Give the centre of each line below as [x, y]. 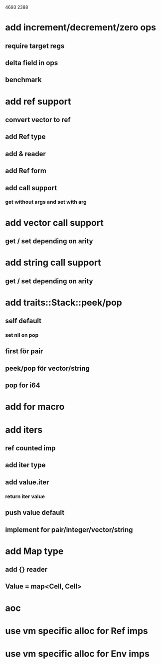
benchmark [23, 80]
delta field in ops [32, 63]
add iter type [25, 465]
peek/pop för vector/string [47, 368]
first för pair [24, 352]
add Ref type [25, 137]
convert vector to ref [38, 120]
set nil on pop [22, 335]
